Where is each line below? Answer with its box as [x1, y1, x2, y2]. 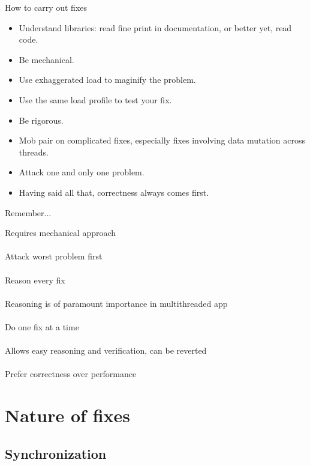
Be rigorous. [19, 113, 64, 126]
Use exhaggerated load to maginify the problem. [19, 73, 196, 86]
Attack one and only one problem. [19, 166, 145, 178]
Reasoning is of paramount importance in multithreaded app [5, 297, 228, 309]
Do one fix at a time [5, 320, 79, 333]
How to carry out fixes [5, 1, 88, 13]
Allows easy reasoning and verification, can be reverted [5, 344, 207, 357]
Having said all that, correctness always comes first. [19, 186, 209, 198]
